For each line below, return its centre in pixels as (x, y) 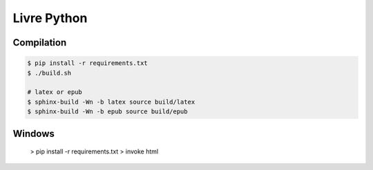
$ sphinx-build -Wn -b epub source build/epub (107, 112)
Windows (34, 134)
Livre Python (50, 18)
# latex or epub (55, 92)
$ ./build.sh (49, 73)
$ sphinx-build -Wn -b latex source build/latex (111, 102)
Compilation (40, 42)
